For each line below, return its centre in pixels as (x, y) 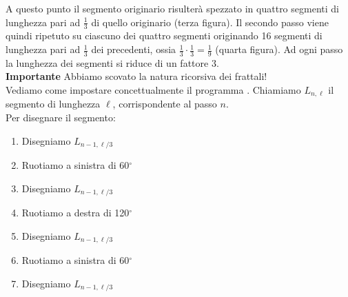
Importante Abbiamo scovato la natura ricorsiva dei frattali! (136, 76)
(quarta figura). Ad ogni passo (279, 49)
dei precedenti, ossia (134, 49)
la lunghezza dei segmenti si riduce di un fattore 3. (112, 62)
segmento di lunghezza (53, 104)
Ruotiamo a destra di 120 (75, 213)
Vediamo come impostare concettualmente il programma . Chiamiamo (153, 90)
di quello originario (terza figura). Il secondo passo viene (210, 22)
